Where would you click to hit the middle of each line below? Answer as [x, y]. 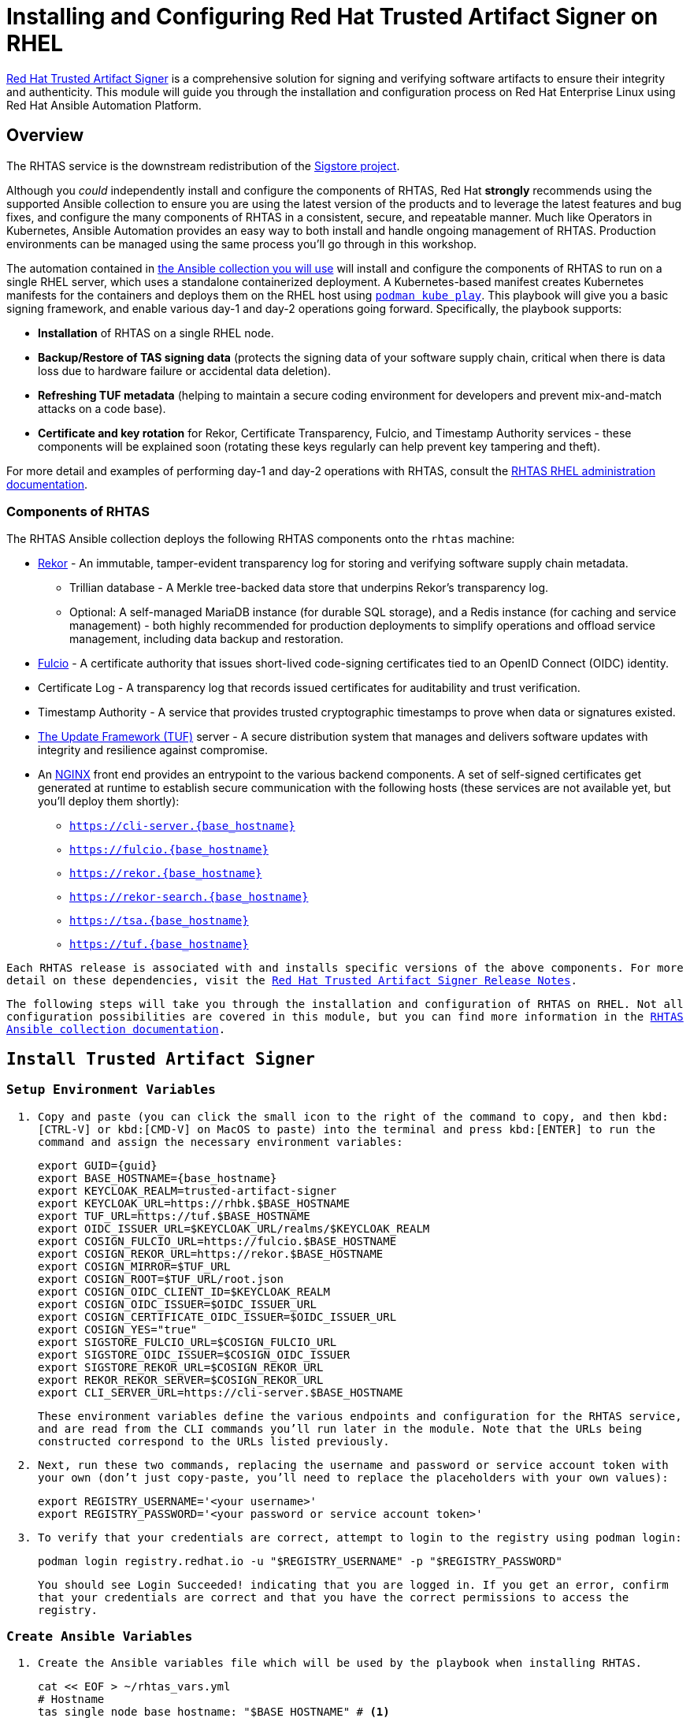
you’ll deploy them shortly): [109, 801]
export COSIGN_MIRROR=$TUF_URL [134, 1266]
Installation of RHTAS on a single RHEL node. [156, 333]
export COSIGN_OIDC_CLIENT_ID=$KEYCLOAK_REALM [184, 1291]
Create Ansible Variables [100, 1636]
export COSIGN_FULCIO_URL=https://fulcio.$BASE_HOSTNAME [217, 1241]
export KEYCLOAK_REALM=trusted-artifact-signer [187, 1190]
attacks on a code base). [102, 408]
